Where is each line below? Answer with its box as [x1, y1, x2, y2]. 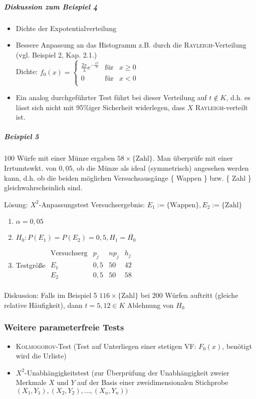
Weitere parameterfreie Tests [4, 321, 124, 333]
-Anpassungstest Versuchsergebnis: [39, 199, 145, 209]
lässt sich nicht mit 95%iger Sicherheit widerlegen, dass [16, 102, 185, 112]
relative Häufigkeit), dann [4, 299, 83, 310]
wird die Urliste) [16, 350, 67, 361]
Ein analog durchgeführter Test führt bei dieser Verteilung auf [16, 92, 207, 103]
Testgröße [16, 260, 46, 270]
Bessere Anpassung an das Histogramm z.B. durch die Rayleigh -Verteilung [16, 40, 246, 50]
